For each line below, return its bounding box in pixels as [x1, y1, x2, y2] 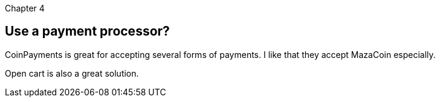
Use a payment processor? [5, 24, 170, 39]
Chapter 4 [5, 3, 45, 13]
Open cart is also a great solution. [5, 68, 139, 78]
